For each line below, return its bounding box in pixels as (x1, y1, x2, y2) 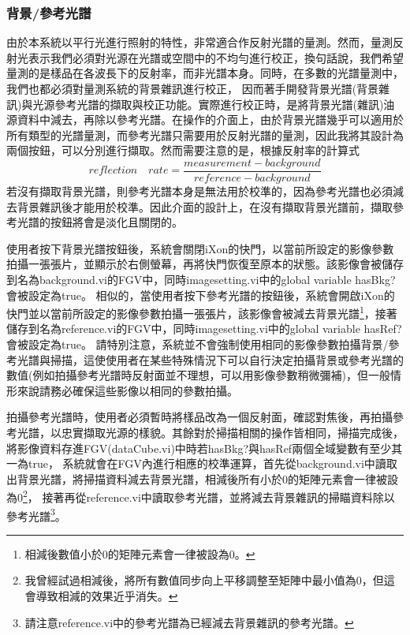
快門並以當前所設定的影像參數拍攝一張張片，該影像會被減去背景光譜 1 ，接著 (6, 303, 397, 321)
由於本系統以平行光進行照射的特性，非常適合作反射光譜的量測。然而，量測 (6, 34, 393, 50)
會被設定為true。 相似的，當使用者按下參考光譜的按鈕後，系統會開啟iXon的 (6, 286, 395, 303)
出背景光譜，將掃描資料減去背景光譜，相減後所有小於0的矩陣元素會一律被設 (6, 470, 398, 487)
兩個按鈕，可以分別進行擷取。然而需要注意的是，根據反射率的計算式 (6, 142, 360, 159)
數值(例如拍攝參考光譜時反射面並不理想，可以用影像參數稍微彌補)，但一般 (6, 367, 390, 383)
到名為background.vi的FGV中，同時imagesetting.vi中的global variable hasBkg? (6, 271, 396, 287)
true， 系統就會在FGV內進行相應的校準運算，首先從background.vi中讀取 (28, 455, 397, 472)
